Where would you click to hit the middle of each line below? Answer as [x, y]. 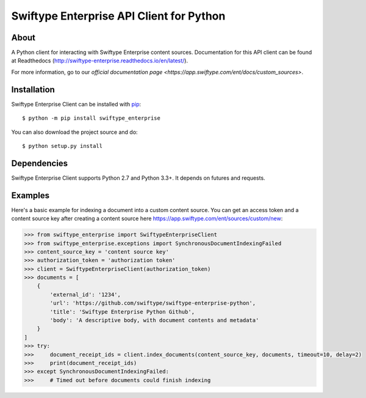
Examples [30, 195]
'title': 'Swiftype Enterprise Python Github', [122, 311]
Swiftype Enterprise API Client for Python [118, 16]
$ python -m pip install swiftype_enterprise [91, 118]
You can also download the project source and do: [74, 132]
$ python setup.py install [63, 146]
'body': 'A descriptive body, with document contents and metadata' [154, 320]
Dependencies [40, 163]
